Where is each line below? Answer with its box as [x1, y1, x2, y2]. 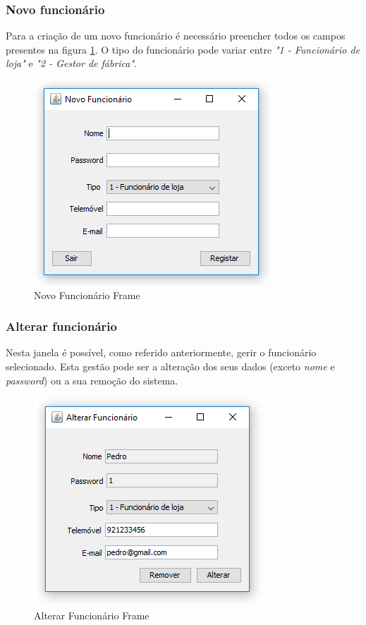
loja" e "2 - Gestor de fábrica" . [6, 56, 137, 71]
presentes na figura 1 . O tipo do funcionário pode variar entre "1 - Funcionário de [6, 42, 360, 56]
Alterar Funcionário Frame [34, 607, 150, 622]
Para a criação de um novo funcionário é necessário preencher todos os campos [6, 28, 346, 43]
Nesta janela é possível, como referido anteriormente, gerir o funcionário [6, 345, 317, 360]
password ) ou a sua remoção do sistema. [6, 372, 178, 387]
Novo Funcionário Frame [34, 287, 140, 302]
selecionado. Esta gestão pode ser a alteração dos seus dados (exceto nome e [6, 359, 335, 373]
